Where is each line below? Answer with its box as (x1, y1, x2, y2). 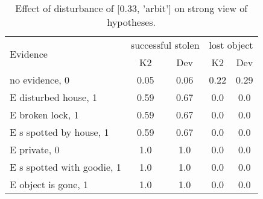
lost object (209, 38, 253, 52)
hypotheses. (107, 15, 156, 29)
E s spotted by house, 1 (10, 125, 109, 139)
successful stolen (130, 38, 200, 52)
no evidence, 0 (10, 73, 70, 87)
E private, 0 (10, 142, 60, 156)
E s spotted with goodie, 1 (10, 160, 121, 174)
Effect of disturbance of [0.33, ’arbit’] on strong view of (15, 1, 248, 15)
